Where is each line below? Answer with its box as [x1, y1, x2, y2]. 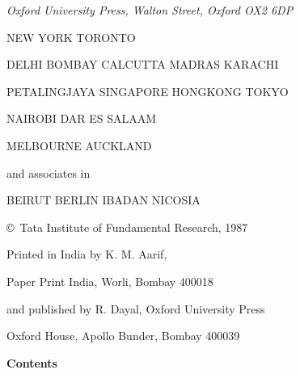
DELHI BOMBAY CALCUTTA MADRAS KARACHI [6, 56, 279, 73]
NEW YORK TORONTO [6, 28, 136, 45]
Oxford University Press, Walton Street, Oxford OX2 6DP [6, 2, 294, 18]
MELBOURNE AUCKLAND [6, 137, 152, 153]
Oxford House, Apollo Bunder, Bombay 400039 [6, 327, 240, 344]
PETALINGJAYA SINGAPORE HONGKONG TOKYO [6, 82, 289, 99]
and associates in [6, 164, 91, 181]
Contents [6, 354, 57, 371]
